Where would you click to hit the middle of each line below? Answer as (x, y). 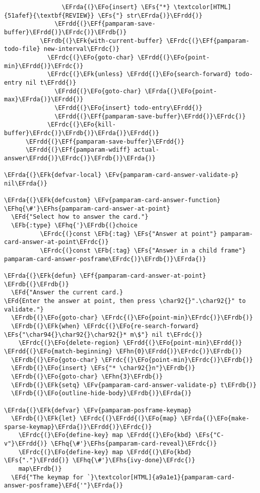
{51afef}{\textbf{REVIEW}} (49, 15)
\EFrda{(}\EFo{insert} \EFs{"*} (116, 7)
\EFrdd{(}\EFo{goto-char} (98, 91)
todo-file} (22, 49)
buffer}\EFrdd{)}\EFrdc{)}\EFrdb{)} (66, 32)
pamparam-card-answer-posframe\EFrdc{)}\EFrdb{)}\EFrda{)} (105, 259)
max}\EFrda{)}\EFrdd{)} (44, 100)
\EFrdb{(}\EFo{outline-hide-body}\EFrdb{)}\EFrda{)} (102, 393)
